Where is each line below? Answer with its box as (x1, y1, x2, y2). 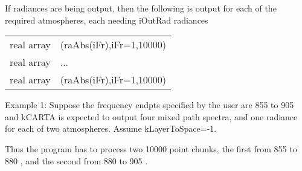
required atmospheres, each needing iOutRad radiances (5, 13, 208, 26)
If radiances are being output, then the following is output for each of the (5, 2, 277, 14)
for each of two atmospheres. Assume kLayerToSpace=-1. (5, 122, 217, 135)
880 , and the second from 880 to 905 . (5, 154, 148, 167)
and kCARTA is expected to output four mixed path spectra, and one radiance (5, 110, 298, 123)
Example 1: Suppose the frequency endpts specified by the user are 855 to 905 (5, 98, 294, 111)
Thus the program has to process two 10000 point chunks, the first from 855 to (5, 142, 297, 155)
